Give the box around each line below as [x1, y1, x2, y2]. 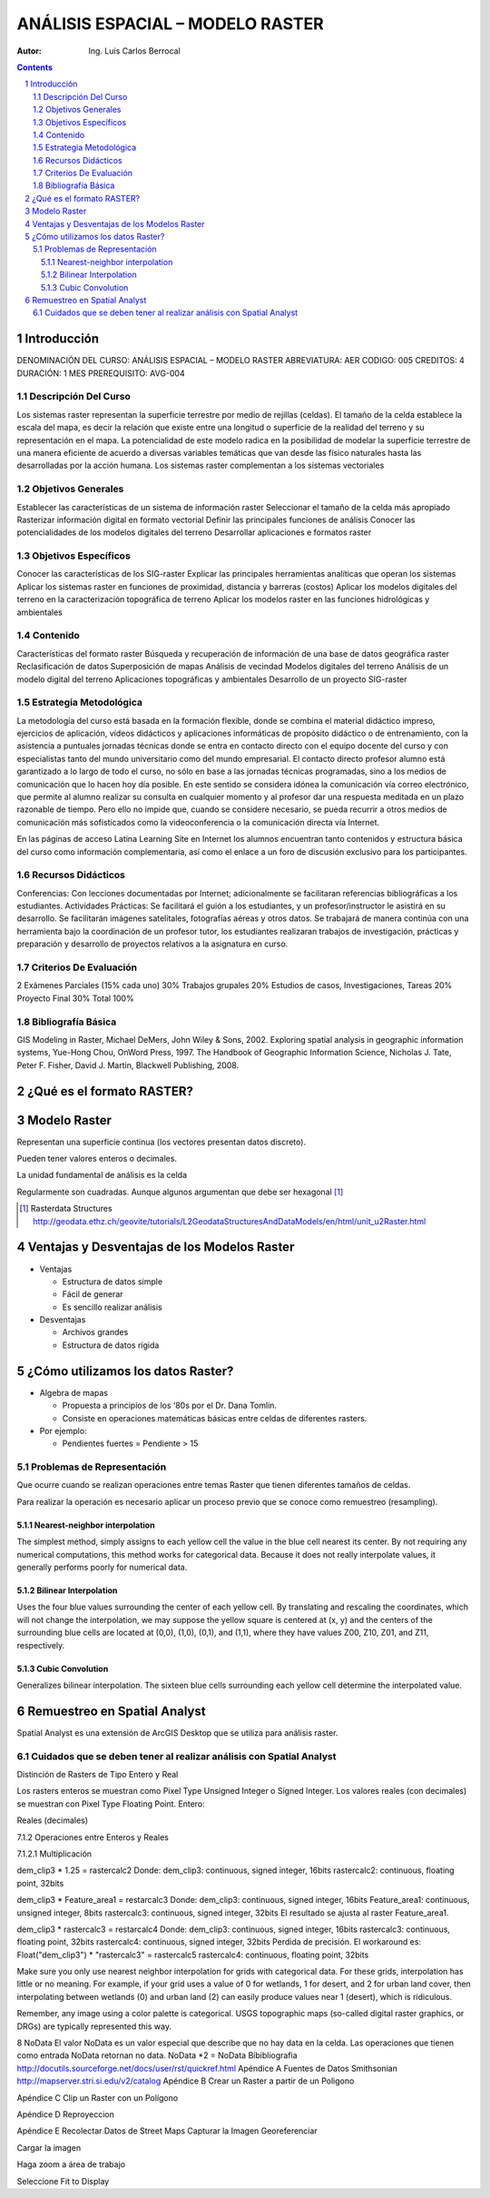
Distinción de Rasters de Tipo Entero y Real [16, 1769, 179, 1780]
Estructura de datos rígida [62, 1340, 160, 1351]
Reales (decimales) [16, 1815, 89, 1826]
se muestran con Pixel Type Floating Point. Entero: [16, 1798, 206, 1809]
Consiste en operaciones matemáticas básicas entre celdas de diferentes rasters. [62, 1412, 367, 1423]
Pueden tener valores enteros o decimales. [16, 1153, 177, 1164]
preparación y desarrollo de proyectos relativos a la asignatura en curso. [16, 938, 289, 949]
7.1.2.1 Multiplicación [16, 1848, 93, 1859]
